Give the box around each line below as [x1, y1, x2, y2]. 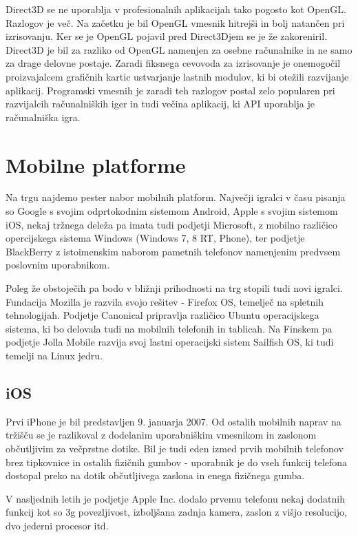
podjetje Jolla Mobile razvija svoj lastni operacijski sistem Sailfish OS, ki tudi [6, 335, 334, 349]
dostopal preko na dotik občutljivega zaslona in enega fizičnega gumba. [6, 468, 305, 483]
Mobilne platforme [6, 150, 186, 178]
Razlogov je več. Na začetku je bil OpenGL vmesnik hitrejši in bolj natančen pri [6, 15, 345, 30]
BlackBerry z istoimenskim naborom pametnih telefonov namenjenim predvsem [6, 244, 341, 258]
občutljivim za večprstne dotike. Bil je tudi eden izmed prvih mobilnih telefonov [6, 441, 344, 455]
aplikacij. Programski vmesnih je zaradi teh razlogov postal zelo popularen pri [6, 83, 335, 97]
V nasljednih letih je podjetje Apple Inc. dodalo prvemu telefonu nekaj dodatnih [6, 491, 345, 505]
